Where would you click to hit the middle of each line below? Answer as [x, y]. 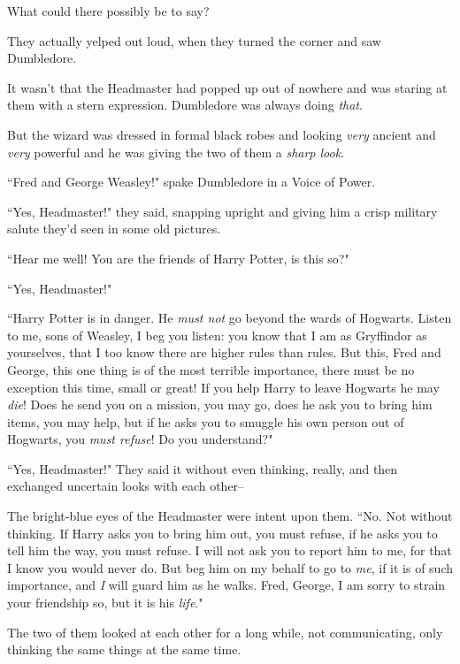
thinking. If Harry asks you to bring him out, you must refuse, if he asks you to [222, 533]
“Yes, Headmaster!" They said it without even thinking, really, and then [203, 468]
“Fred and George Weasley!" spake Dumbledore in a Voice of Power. [192, 182]
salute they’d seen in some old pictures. [114, 229]
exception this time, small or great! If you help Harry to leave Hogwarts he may [223, 387]
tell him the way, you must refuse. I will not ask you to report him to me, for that [230, 550]
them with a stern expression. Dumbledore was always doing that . [185, 105]
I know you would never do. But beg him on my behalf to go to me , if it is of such [230, 567]
